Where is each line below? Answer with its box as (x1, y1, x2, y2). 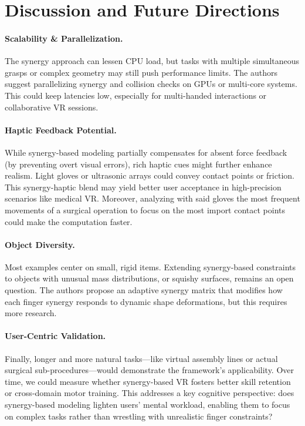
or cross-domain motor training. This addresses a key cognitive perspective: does (5, 387, 294, 399)
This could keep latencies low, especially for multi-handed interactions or (5, 89, 267, 101)
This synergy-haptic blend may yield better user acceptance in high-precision (5, 180, 282, 193)
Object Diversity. (5, 238, 75, 250)
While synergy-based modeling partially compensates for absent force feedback (5, 146, 287, 158)
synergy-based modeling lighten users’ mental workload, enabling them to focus (5, 398, 290, 411)
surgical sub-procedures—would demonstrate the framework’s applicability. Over (5, 364, 294, 376)
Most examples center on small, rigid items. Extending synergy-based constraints (5, 260, 296, 273)
